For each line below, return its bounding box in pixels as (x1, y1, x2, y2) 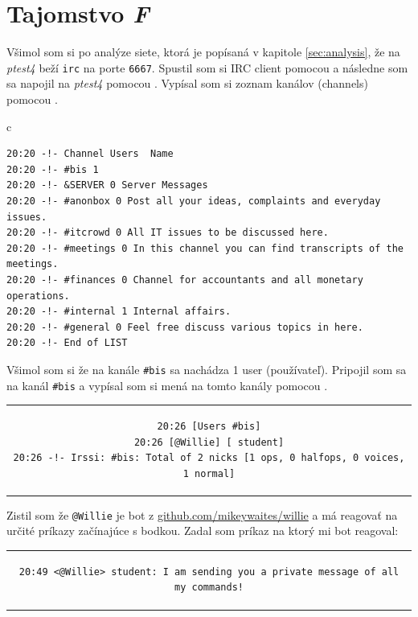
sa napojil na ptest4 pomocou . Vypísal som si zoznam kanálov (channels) (6, 75, 368, 92)
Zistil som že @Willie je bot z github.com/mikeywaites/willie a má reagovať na (6, 506, 398, 523)
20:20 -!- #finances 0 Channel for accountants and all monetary (6, 274, 363, 286)
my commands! (174, 582, 244, 594)
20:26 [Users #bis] (157, 420, 261, 432)
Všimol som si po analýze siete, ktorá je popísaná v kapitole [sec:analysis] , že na (6, 43, 400, 60)
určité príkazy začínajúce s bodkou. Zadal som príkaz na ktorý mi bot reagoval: (6, 522, 399, 539)
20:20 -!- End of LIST (6, 337, 128, 349)
